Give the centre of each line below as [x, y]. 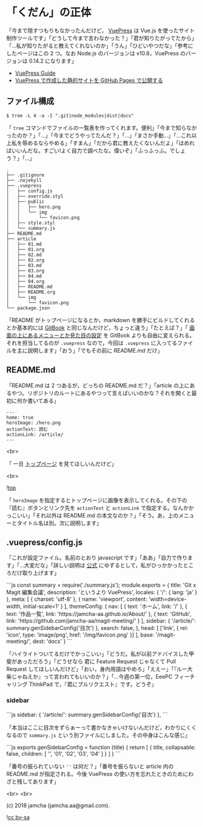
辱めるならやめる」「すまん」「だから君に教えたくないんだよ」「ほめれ [108, 143]
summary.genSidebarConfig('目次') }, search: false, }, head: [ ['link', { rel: [97, 628]
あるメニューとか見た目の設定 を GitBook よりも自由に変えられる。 [111, 335]
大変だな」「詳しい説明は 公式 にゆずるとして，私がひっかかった [104, 566]
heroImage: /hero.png [34, 423]
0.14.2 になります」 [53, 61]
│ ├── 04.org [25, 281]
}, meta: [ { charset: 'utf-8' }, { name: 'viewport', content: [77, 599]
